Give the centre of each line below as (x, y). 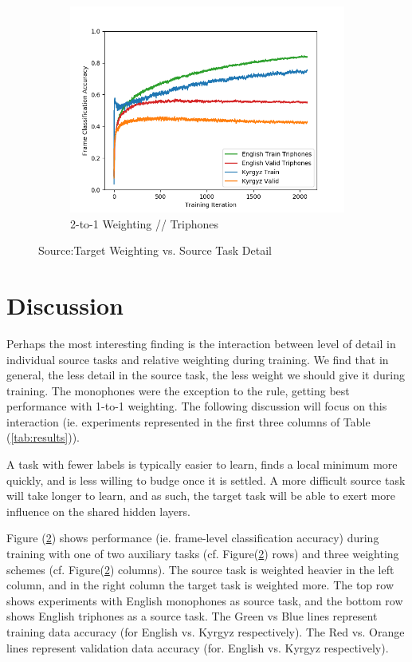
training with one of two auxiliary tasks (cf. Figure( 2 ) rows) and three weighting (203, 554)
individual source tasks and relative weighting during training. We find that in (198, 359)
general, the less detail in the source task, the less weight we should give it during (206, 375)
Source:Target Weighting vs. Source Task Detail (155, 250)
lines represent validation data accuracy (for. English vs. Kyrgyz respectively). (198, 647)
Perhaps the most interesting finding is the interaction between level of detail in (201, 343)
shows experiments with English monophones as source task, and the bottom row (205, 600)
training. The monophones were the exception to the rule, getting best (178, 390)
